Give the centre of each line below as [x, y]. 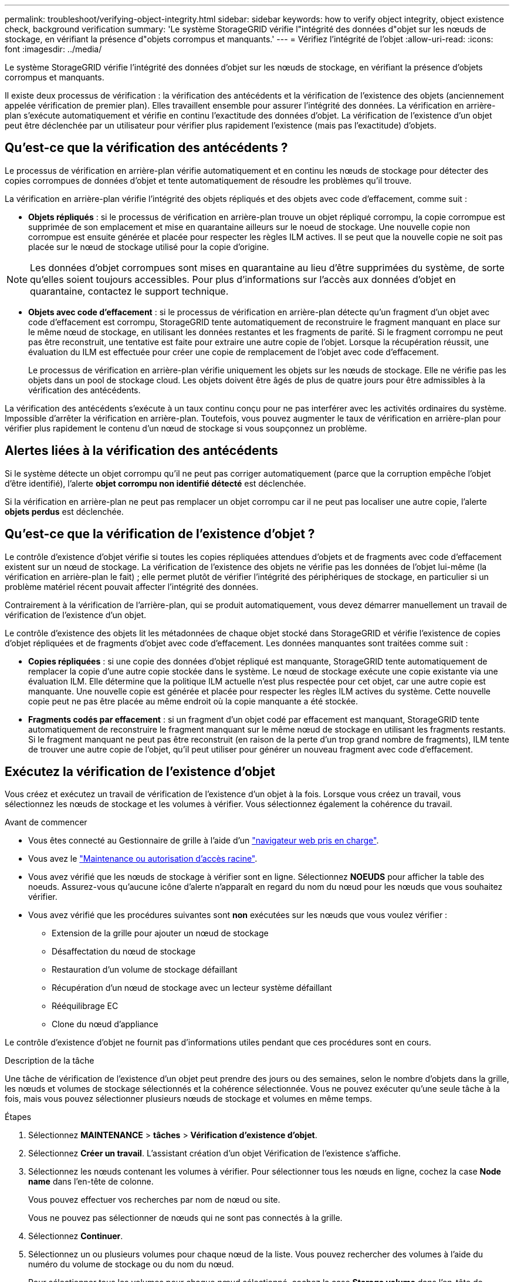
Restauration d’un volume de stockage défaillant [145, 970]
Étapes [18, 1117]
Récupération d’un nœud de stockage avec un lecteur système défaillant [192, 988]
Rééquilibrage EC [85, 1006]
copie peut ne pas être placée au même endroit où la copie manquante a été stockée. [193, 701]
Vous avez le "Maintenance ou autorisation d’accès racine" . [143, 859]
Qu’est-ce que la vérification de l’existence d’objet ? [160, 534]
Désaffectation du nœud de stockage [124, 952]
